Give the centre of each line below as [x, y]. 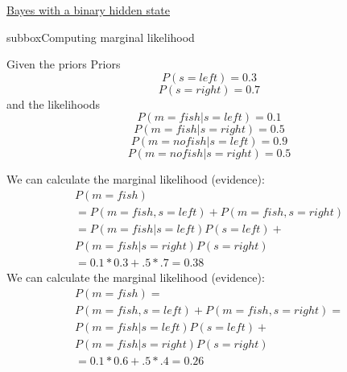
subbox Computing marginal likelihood [101, 37]
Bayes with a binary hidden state [88, 10]
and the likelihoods [53, 103]
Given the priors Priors [64, 64]
